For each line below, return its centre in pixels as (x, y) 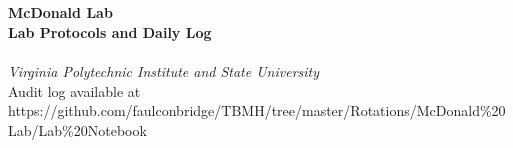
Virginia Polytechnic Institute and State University (164, 70)
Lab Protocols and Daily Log (110, 31)
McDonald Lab (60, 12)
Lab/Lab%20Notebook (77, 129)
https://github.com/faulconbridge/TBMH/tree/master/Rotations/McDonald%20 (257, 110)
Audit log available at (74, 90)
